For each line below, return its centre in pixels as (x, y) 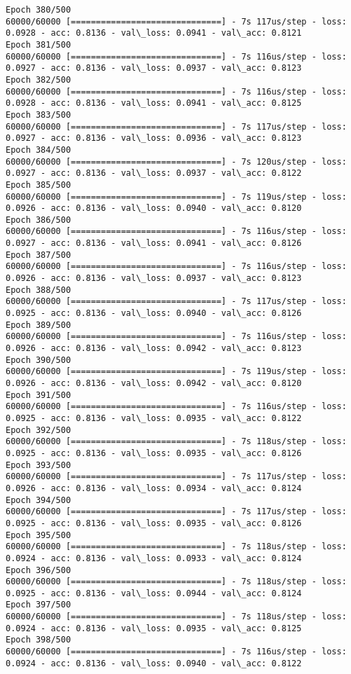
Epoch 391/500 (39, 395)
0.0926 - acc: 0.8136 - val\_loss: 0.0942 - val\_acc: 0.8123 (154, 349)
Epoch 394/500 (39, 500)
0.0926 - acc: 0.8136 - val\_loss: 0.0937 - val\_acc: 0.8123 (154, 278)
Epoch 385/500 (39, 185)
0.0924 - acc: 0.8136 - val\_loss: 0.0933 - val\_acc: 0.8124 (154, 558)
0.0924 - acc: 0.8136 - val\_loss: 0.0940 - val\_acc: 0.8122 (154, 663)
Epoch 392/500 (39, 430)
